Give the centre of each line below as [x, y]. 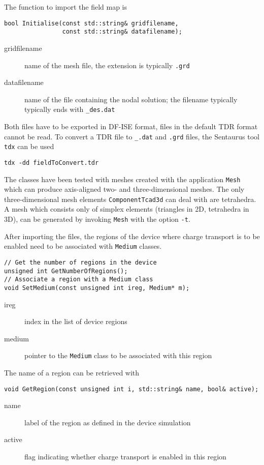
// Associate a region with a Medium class [79, 280]
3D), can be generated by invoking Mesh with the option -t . [97, 219]
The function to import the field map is [66, 7]
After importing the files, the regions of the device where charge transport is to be [132, 236]
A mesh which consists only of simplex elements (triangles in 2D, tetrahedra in [127, 209]
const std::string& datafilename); [122, 32]
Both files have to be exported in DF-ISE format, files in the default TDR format [131, 126]
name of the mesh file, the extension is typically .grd [107, 65]
